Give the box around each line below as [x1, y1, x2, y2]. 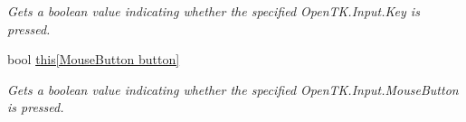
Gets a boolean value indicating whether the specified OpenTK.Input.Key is [7, 2, 420, 20]
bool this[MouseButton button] [7, 50, 180, 69]
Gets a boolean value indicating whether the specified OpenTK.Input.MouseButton [7, 80, 459, 99]
